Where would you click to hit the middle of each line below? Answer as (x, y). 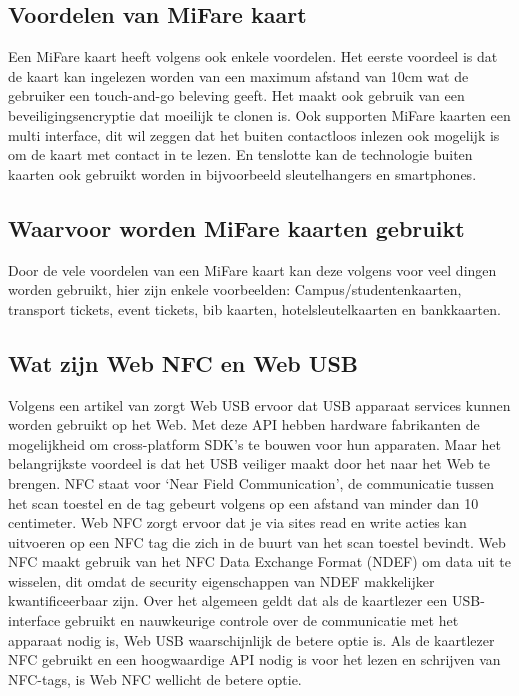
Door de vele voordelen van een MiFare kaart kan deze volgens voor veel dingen (252, 269)
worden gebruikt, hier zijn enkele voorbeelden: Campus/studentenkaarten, (235, 289)
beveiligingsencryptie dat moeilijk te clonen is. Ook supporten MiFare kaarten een (259, 114)
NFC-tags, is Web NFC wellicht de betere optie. (155, 678)
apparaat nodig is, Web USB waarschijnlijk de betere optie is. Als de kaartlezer (251, 639)
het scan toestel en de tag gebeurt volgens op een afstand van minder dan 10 (243, 502)
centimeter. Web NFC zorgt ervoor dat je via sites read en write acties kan (237, 522)
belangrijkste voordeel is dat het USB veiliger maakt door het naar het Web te (249, 463)
